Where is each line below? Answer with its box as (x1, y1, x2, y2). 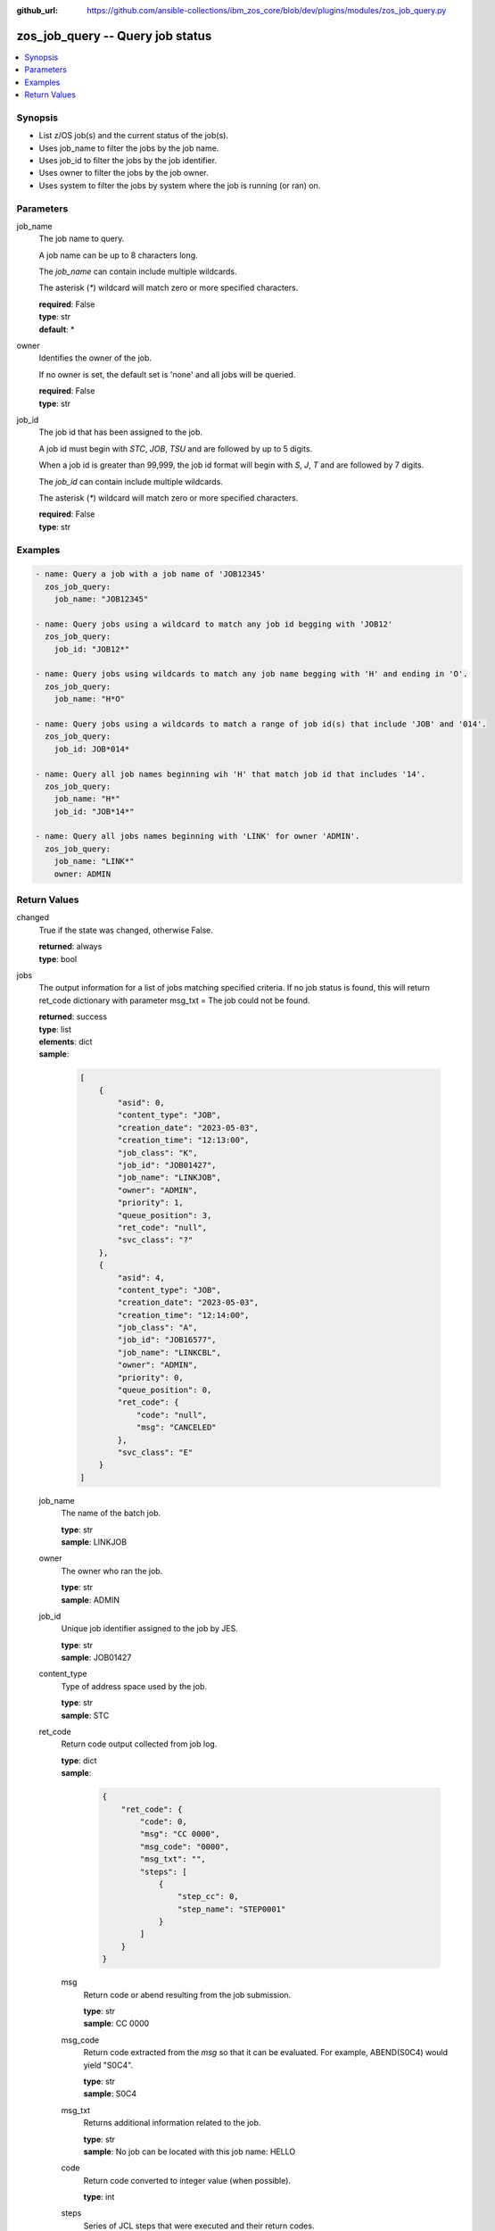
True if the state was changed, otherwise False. (38, 925, 214, 935)
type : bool (38, 953, 78, 964)
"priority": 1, (117, 1198, 185, 1208)
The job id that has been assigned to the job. (38, 427, 203, 437)
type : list (38, 1024, 71, 1034)
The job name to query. (38, 233, 125, 245)
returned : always (38, 941, 103, 952)
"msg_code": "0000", (139, 1841, 230, 1852)
